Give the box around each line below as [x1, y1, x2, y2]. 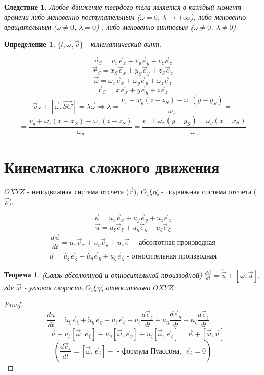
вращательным [4, 21, 51, 32]
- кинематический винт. [85, 38, 162, 49]
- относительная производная [127, 252, 217, 260]
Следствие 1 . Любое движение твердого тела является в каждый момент [4, 2, 242, 12]
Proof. [4, 299, 23, 310]
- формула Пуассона [117, 347, 179, 355]
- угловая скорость [23, 282, 83, 292]
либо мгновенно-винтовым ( [106, 21, 194, 32]
